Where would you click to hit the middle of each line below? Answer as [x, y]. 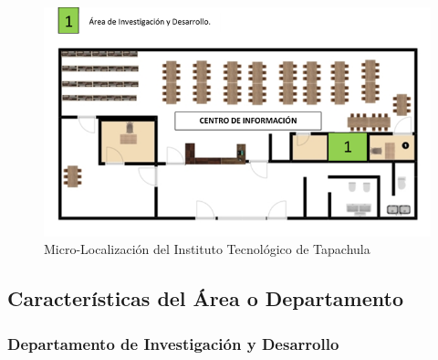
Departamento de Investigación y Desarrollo [173, 343]
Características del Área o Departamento [206, 298]
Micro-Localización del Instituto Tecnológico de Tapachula [207, 249]
